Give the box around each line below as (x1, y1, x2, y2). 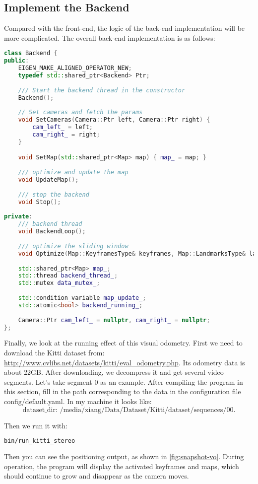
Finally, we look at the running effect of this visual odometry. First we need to (4, 338, 243, 348)
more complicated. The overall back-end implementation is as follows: (4, 32, 215, 43)
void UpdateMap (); (18, 176, 79, 184)
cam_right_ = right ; (32, 131, 100, 138)
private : (4, 213, 33, 220)
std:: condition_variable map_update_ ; (18, 294, 146, 302)
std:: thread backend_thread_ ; (18, 272, 118, 279)
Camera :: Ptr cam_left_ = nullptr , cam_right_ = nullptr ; (18, 316, 210, 324)
